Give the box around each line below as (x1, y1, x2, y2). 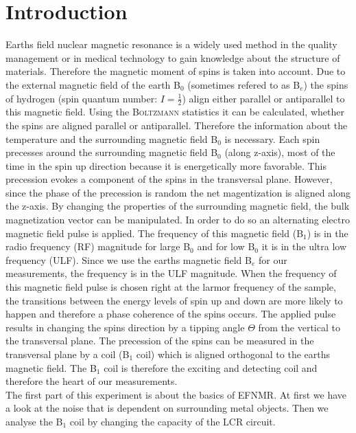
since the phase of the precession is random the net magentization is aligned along (5, 185, 351, 199)
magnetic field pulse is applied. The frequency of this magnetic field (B (5, 225, 304, 240)
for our (258, 252, 287, 267)
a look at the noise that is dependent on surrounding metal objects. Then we (5, 401, 329, 415)
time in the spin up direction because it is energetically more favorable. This (5, 158, 327, 173)
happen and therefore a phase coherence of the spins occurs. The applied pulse (5, 307, 336, 321)
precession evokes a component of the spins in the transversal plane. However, (5, 172, 333, 186)
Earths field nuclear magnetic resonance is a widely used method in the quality (5, 37, 337, 52)
